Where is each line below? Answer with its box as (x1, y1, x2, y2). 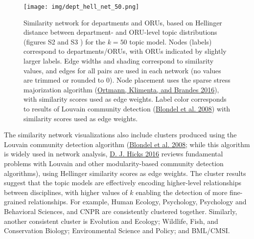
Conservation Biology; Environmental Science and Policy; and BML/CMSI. (4, 225, 230, 236)
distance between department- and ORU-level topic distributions (23, 27, 217, 37)
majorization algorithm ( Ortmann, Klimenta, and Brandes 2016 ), (23, 84, 219, 94)
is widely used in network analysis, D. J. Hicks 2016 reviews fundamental (4, 149, 223, 159)
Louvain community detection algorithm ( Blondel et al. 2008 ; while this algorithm (4, 139, 250, 149)
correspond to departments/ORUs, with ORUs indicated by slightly (23, 46, 227, 56)
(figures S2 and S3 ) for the (23, 36, 106, 46)
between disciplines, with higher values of (4, 187, 128, 197)
